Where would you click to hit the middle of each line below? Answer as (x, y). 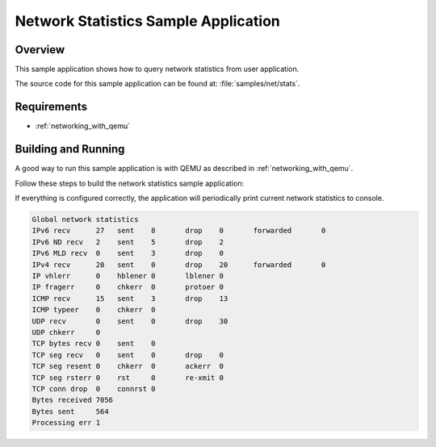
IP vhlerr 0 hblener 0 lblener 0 (128, 276)
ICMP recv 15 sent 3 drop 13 (130, 298)
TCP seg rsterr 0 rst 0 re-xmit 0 (128, 378)
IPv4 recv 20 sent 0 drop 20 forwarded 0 (179, 265)
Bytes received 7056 (72, 400)
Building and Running (70, 149)
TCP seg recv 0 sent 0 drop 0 (128, 355)
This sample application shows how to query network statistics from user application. (157, 69)
